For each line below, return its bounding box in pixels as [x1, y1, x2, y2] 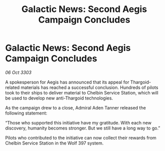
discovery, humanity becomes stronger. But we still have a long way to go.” [5, 125, 160, 131]
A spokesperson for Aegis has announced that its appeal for [5, 79, 129, 85]
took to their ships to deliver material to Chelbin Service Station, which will [5, 89, 159, 95]
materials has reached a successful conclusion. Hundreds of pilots [21, 84, 158, 90]
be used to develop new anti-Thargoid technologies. [5, 95, 113, 101]
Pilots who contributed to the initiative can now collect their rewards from [5, 134, 156, 140]
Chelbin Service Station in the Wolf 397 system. [5, 140, 104, 146]
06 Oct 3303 [5, 69, 32, 75]
